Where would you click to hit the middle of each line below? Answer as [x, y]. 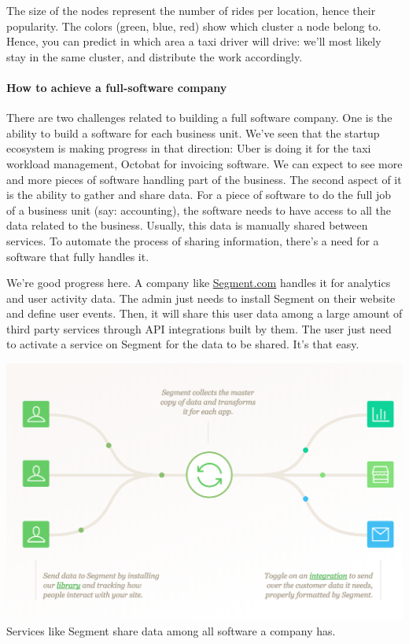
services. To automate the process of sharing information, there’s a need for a [193, 240]
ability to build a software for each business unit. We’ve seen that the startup [193, 132]
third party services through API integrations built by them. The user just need [199, 328]
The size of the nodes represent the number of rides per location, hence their [191, 10]
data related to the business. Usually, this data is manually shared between [187, 225]
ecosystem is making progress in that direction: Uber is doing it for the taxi [189, 148]
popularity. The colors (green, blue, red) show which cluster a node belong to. [194, 26]
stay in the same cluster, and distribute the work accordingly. [155, 56]
